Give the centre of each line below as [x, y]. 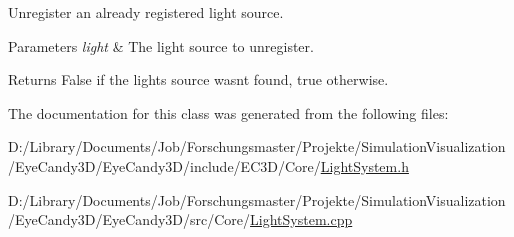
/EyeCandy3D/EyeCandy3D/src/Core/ [129, 219]
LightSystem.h [364, 165]
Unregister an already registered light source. [146, 12]
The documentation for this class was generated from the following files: [228, 112]
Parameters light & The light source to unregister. [161, 45]
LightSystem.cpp [301, 219]
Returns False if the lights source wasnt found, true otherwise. [198, 79]
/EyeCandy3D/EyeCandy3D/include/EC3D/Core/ [164, 165]
